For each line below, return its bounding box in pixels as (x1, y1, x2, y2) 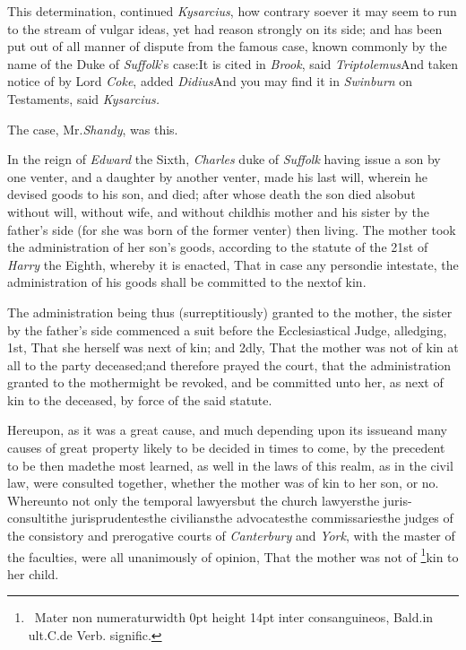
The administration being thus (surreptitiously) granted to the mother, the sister (7, 302, 453, 321)
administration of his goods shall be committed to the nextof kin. (7, 273, 367, 291)
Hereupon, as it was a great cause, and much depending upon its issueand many (7, 420, 447, 439)
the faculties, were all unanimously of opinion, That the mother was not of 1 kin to (7, 544, 459, 566)
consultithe (7, 508, 67, 527)
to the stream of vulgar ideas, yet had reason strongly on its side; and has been (7, 19, 443, 38)
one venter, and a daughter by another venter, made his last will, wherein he (7, 167, 427, 186)
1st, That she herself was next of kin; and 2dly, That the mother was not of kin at (7, 338, 459, 357)
